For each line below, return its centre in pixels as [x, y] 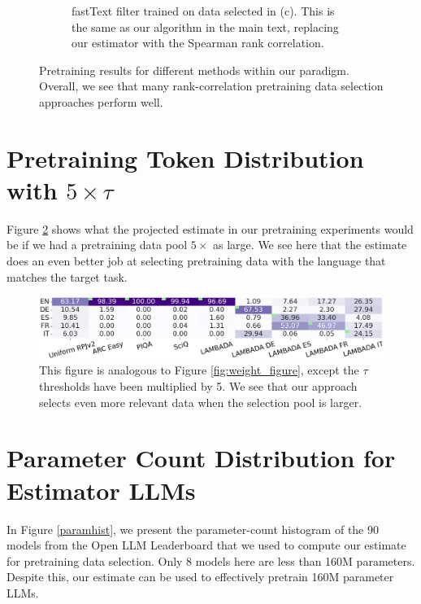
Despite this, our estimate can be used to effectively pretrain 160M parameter [200, 577]
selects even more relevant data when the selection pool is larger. [201, 402]
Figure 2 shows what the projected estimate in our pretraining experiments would [210, 228]
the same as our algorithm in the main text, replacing [205, 26]
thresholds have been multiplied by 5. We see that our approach [198, 386]
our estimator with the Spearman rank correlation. [198, 43]
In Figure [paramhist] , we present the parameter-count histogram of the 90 [193, 529]
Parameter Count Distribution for [201, 458]
